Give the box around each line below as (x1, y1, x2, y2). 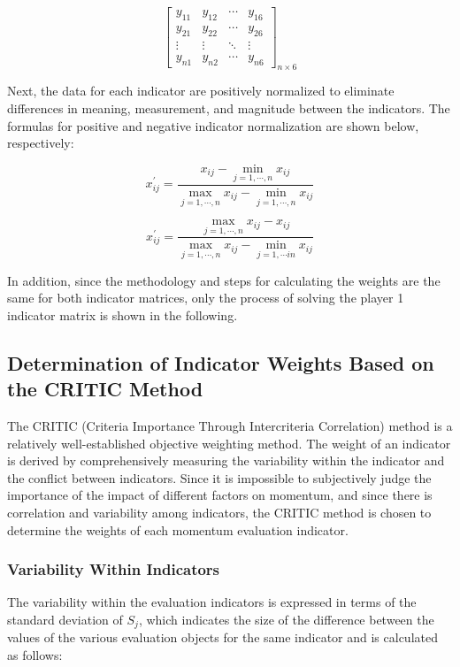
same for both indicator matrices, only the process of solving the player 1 (7, 288, 404, 307)
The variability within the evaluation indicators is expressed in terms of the (7, 593, 417, 611)
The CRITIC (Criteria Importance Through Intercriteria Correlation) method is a (7, 417, 453, 435)
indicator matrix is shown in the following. (7, 305, 238, 324)
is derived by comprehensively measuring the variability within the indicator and (7, 451, 445, 470)
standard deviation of (7, 609, 123, 628)
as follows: (7, 646, 63, 664)
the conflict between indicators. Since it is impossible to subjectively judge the (7, 468, 432, 487)
